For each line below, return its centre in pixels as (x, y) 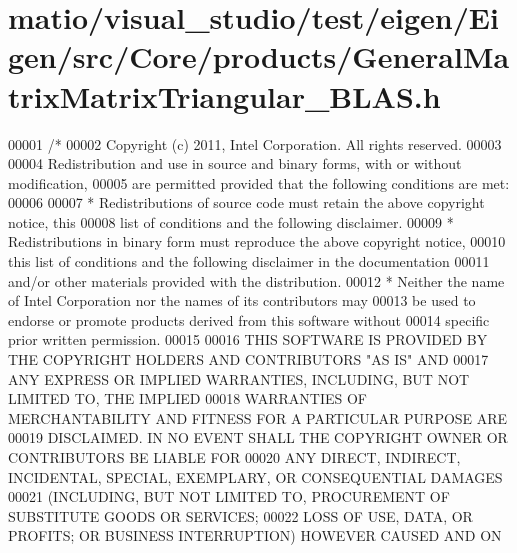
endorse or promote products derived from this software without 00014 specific (249, 319)
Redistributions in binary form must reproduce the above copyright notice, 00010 (257, 241)
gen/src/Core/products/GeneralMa (259, 56)
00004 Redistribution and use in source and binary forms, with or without (235, 163)
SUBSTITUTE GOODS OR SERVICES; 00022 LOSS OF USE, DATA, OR (240, 515)
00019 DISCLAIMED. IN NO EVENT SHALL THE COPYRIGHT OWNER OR (258, 437)
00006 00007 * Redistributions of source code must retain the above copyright (246, 202)
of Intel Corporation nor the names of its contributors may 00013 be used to (242, 300)
